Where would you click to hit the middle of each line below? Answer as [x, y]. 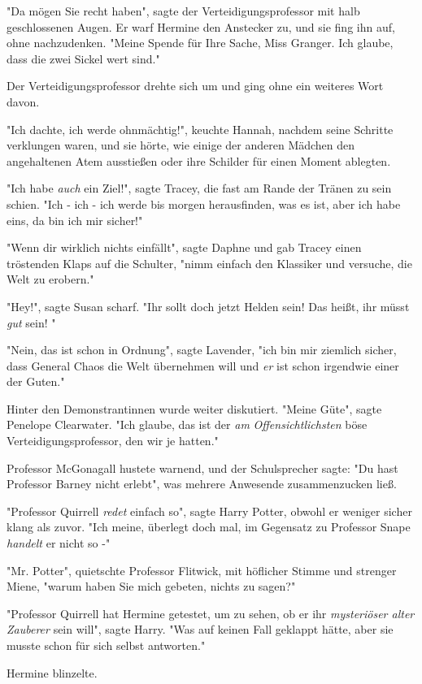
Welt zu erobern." [50, 279]
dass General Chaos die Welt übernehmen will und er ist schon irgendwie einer [203, 365]
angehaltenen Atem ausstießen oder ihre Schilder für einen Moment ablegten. [199, 160]
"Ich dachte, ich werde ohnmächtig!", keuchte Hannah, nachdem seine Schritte [200, 129]
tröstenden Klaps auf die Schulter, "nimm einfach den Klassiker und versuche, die [209, 263]
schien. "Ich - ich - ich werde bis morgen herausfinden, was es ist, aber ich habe [204, 203]
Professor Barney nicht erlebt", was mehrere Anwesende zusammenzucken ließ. [202, 484]
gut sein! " [31, 322]
